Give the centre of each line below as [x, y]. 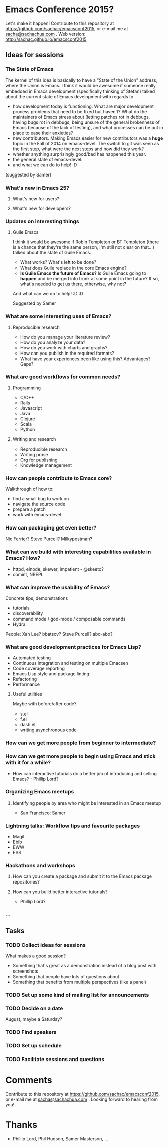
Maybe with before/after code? [44, 704]
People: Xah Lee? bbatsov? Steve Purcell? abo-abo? [59, 634]
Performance [26, 684]
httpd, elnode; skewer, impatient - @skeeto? [58, 569]
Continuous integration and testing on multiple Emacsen [70, 663]
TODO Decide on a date [34, 1008]
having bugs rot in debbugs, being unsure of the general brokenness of [86, 122]
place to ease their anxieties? [43, 133]
